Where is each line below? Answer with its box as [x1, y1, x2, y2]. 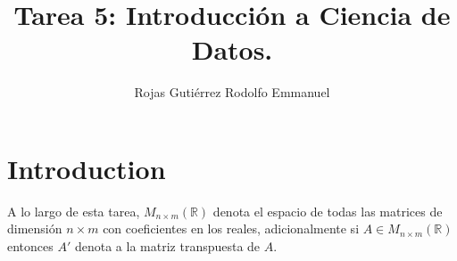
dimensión [7, 219, 62, 238]
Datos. [191, 31, 273, 68]
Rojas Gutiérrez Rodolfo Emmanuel [134, 83, 330, 102]
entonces [7, 237, 54, 256]
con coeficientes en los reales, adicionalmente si [103, 219, 360, 238]
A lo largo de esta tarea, [7, 201, 140, 220]
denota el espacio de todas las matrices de [212, 201, 443, 220]
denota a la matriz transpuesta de [74, 237, 261, 256]
